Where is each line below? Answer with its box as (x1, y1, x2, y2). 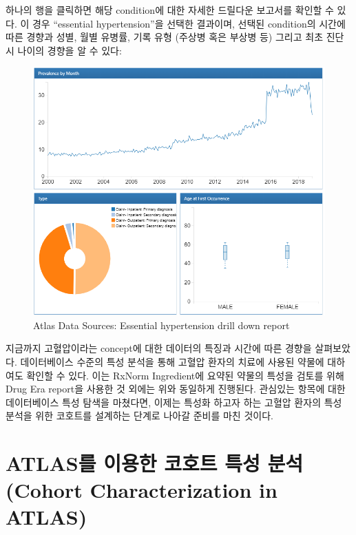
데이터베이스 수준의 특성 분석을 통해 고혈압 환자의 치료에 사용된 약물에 (20, 354, 324, 368)
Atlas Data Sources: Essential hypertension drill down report (33, 317, 290, 332)
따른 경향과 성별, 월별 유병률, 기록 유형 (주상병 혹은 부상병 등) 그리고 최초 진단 (6, 30, 344, 44)
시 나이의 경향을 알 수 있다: (6, 43, 122, 57)
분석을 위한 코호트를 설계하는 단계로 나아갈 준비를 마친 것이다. (6, 408, 273, 423)
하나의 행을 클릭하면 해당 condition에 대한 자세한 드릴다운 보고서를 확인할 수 (6, 3, 334, 17)
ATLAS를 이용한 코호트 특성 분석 (6, 449, 303, 477)
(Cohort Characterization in (6, 476, 278, 504)
